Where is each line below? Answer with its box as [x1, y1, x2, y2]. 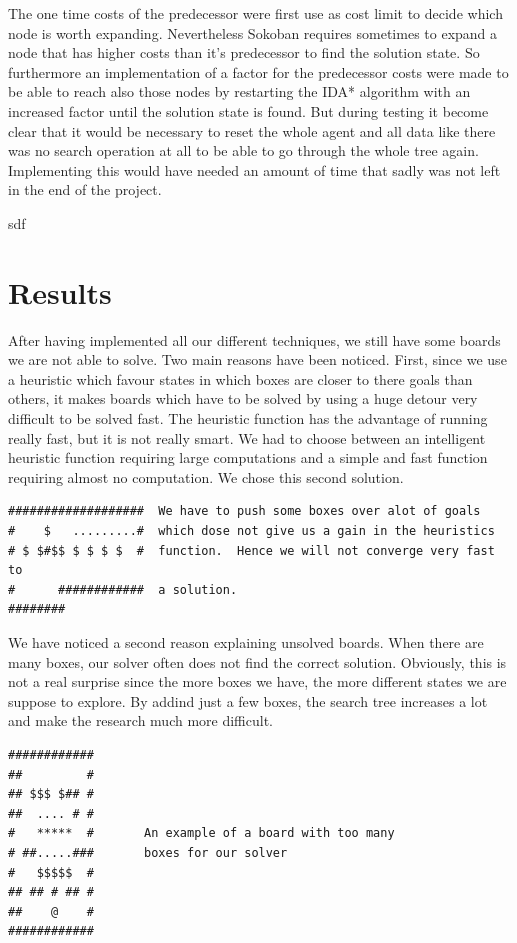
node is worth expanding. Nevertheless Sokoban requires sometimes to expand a [8, 22, 498, 43]
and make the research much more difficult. [8, 710, 273, 731]
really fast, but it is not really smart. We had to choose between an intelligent [8, 427, 486, 448]
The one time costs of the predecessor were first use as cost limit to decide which [8, 3, 503, 23]
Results [8, 271, 112, 312]
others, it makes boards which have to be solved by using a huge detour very [8, 388, 478, 409]
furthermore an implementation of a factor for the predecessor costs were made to [8, 61, 509, 82]
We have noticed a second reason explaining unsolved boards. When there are [8, 631, 484, 652]
